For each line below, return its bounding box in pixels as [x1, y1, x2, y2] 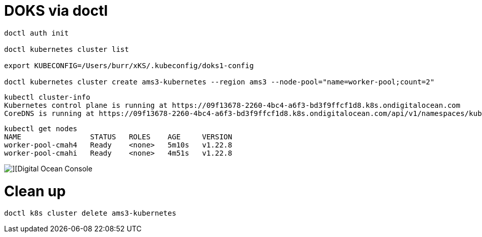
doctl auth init [4, 28, 69, 37]
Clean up [4, 182, 66, 200]
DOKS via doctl [4, 2, 108, 19]
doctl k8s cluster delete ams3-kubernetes [4, 209, 177, 218]
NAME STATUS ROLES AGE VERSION [4, 132, 232, 141]
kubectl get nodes [4, 124, 78, 133]
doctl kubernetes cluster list [4, 45, 129, 53]
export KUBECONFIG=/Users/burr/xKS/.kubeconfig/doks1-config [4, 61, 254, 70]
